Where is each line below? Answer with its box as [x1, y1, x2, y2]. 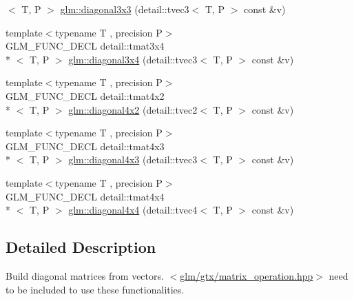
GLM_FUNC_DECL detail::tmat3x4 [6, 39, 165, 53]
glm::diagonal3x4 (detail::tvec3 [68, 52, 198, 66]
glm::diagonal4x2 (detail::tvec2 [68, 102, 198, 116]
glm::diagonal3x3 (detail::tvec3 [60, 2, 189, 16]
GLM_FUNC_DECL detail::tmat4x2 [6, 88, 165, 103]
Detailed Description [6, 236, 156, 258]
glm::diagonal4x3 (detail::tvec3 [68, 152, 198, 167]
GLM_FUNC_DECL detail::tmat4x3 [6, 138, 165, 153]
